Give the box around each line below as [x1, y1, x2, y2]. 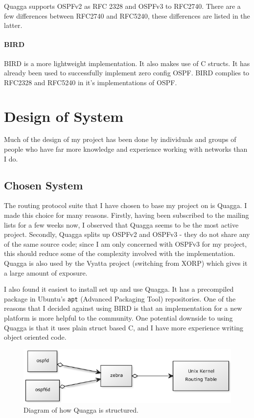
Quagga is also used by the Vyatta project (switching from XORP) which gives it [4, 258, 248, 268]
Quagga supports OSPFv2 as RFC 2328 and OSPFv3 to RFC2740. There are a [4, 1, 241, 11]
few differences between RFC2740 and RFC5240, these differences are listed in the [4, 10, 250, 21]
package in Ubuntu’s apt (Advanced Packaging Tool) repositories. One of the [4, 293, 236, 303]
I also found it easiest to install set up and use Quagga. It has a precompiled [4, 284, 234, 294]
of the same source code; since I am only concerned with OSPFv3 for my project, [4, 238, 247, 249]
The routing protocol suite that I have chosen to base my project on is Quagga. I [4, 200, 247, 210]
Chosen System [4, 177, 83, 192]
